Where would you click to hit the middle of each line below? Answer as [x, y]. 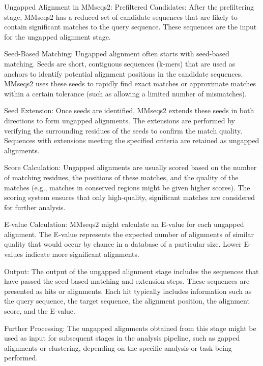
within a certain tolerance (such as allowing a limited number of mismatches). [125, 93]
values [14, 254]
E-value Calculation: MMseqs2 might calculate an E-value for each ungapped [124, 224]
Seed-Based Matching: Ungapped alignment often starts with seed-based [117, 54]
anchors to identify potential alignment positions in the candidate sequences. [124, 73]
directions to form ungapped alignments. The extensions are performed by [120, 120]
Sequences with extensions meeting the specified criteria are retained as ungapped [132, 140]
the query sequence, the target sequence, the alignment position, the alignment [127, 301]
